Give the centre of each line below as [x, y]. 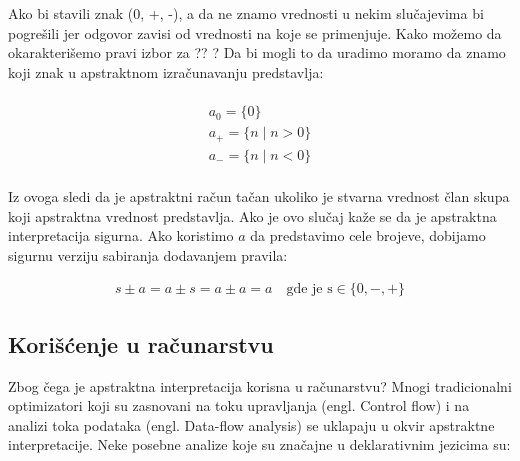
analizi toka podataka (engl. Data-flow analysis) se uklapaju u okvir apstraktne [251, 424]
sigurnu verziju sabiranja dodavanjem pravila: [148, 254]
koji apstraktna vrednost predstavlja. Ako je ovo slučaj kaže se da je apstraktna [252, 215]
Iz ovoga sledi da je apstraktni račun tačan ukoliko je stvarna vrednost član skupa [259, 195]
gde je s [309, 289]
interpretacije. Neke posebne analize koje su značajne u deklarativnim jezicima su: [259, 444]
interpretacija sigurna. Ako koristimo [121, 235]
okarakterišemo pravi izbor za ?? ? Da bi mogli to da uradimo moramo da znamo [257, 52]
